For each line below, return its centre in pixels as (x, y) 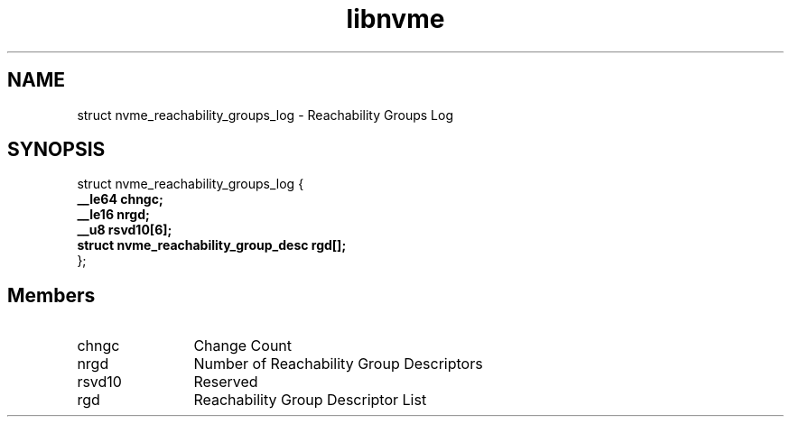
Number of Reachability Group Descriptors (338, 364)
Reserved (226, 382)
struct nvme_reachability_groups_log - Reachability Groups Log (265, 115)
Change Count (243, 346)
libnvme (395, 19)
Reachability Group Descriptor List (310, 400)
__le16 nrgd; (113, 215)
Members (51, 295)
